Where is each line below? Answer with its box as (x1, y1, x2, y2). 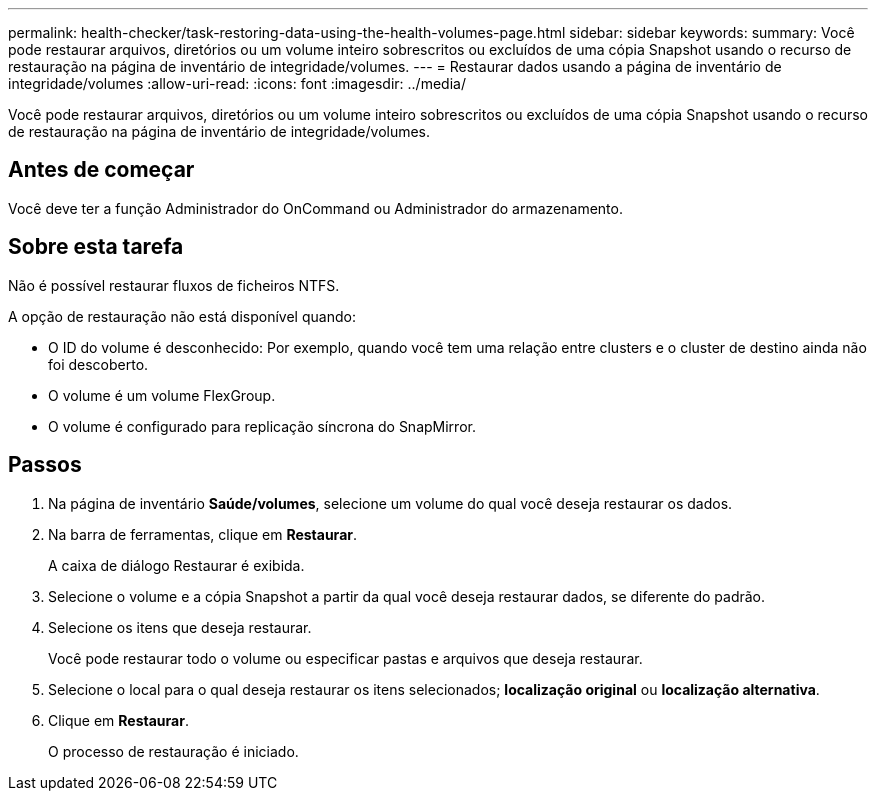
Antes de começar (8, 157, 195, 183)
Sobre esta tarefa (8, 234, 184, 260)
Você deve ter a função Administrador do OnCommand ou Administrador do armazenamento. (8, 199, 623, 217)
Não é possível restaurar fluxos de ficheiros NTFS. (8, 276, 340, 294)
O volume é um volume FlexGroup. (48, 386, 276, 404)
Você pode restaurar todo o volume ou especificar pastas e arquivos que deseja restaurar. (48, 649, 643, 667)
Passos (8, 452, 82, 478)
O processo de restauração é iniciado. (48, 742, 299, 760)
